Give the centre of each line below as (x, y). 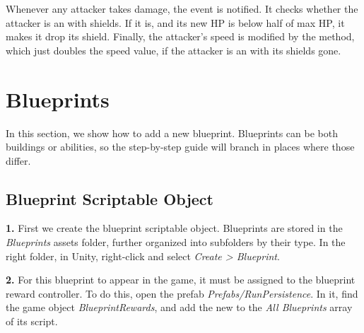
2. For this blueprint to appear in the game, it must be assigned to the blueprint (181, 280)
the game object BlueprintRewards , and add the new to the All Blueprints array (179, 307)
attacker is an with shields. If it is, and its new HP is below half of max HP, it (175, 22)
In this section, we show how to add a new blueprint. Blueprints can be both (172, 133)
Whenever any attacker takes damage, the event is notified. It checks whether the (182, 8)
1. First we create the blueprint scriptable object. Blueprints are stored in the (174, 228)
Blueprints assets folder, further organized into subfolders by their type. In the (176, 242)
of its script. (32, 321)
